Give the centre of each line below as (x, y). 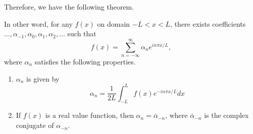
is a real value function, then (89, 115)
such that (82, 33)
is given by (43, 78)
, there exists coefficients (208, 23)
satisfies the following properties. (85, 61)
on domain (114, 23)
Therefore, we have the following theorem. (69, 7)
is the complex (226, 115)
